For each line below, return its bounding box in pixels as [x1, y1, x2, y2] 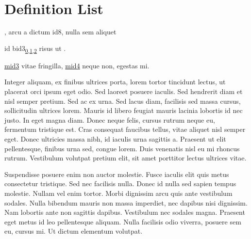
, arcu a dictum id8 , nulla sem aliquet [4, 27, 117, 37]
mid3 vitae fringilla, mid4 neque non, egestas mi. [4, 60, 150, 70]
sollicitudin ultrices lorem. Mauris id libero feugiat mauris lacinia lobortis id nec [4, 105, 243, 115]
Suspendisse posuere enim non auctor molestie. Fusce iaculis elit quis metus [4, 169, 229, 179]
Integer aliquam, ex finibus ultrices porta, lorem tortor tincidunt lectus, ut [4, 77, 226, 87]
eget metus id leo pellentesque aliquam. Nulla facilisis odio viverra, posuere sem [4, 216, 241, 226]
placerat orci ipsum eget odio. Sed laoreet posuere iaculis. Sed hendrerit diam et [4, 86, 243, 96]
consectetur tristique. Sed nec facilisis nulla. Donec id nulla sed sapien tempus [4, 178, 236, 189]
